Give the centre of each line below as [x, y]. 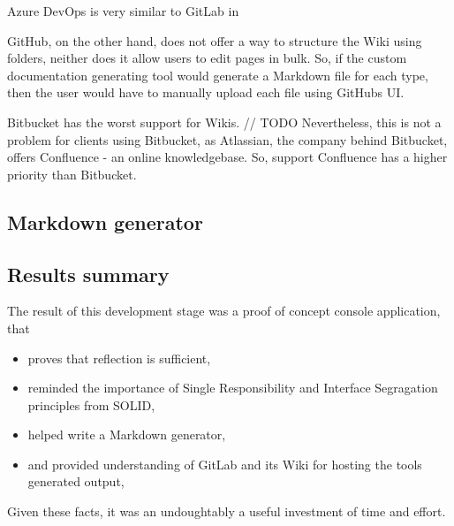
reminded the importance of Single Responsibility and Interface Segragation [233, 388]
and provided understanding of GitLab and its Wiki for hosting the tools [225, 464]
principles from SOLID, [91, 404]
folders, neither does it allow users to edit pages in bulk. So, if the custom [207, 58]
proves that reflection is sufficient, [119, 358]
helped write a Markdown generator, [127, 435]
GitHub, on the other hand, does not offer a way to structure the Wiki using [215, 40]
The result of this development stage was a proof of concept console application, [224, 311]
